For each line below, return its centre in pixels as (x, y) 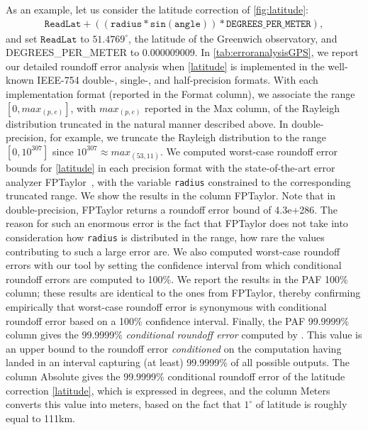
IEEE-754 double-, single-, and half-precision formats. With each (178, 80)
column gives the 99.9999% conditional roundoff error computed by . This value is (184, 335)
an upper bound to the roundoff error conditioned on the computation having (174, 348)
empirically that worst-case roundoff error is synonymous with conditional (166, 307)
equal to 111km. (40, 418)
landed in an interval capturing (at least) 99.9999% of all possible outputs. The (178, 362)
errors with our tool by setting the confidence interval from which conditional (174, 265)
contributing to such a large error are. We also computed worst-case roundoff (173, 251)
